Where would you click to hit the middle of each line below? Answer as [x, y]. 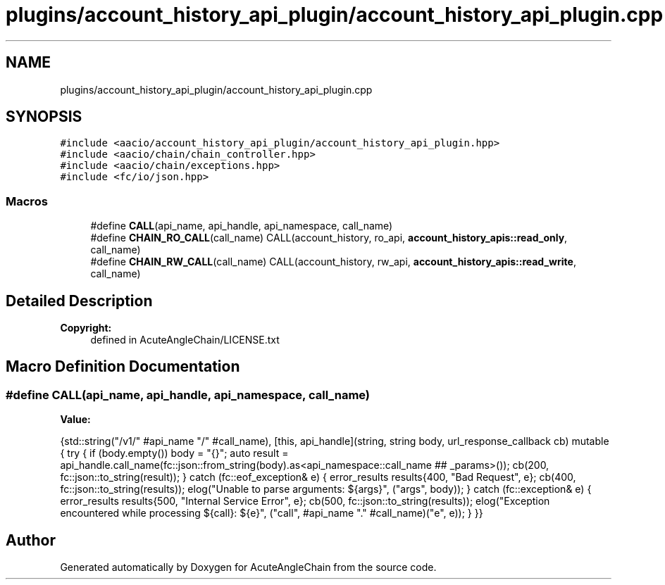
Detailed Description [79, 301]
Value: [75, 420]
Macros [27, 201]
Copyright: [86, 328]
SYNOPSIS [44, 117]
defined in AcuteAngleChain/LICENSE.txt [185, 340]
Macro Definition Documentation [123, 367]
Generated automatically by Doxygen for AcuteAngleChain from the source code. [248, 567]
